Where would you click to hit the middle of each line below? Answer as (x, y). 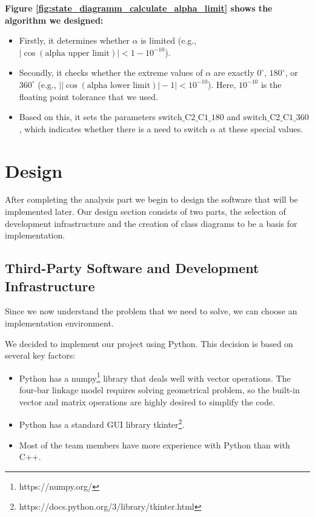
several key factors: (40, 355)
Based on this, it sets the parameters (87, 117)
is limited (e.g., (169, 40)
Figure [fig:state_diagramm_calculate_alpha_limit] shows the (139, 8)
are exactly (234, 73)
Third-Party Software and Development (132, 268)
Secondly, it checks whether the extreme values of (111, 73)
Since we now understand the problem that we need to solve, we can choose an (151, 311)
